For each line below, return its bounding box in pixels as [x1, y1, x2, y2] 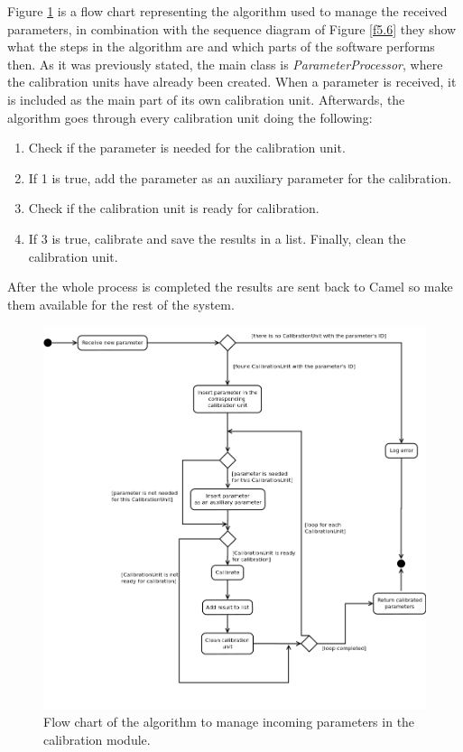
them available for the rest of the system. [7, 294, 235, 313]
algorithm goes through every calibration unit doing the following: [7, 107, 373, 126]
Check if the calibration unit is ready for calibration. [28, 199, 319, 218]
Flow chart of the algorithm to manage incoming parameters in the [43, 712, 415, 731]
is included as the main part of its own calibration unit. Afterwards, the [7, 89, 405, 108]
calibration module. [43, 729, 151, 748]
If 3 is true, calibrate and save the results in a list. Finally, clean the [28, 228, 406, 247]
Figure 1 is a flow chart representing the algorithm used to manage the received [7, 2, 448, 20]
